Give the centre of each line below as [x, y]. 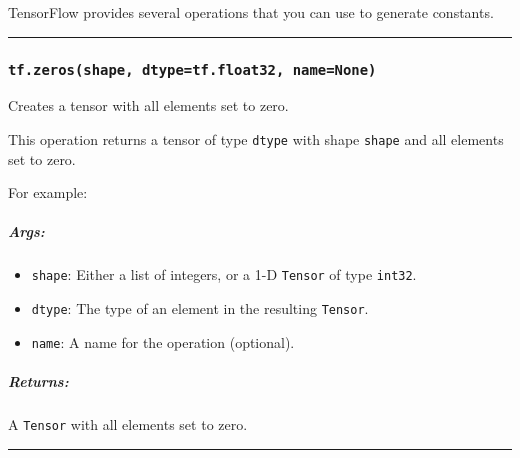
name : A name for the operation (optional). [163, 341]
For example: [48, 192]
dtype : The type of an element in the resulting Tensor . [200, 308]
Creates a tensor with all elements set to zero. [148, 105]
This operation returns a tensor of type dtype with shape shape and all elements [256, 138]
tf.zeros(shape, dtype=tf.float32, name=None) [192, 69]
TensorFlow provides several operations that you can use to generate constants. [251, 12]
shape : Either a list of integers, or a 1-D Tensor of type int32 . [224, 274]
